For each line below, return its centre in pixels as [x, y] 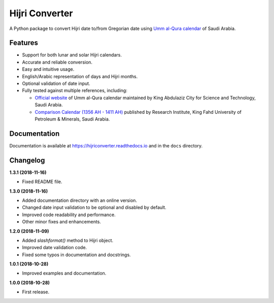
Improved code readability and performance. [69, 215]
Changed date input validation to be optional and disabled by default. [94, 207]
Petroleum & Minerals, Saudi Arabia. [72, 119]
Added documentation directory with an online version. [79, 200]
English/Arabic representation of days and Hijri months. [80, 76]
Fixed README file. [42, 182]
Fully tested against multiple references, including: [75, 90]
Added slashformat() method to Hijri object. [68, 240]
